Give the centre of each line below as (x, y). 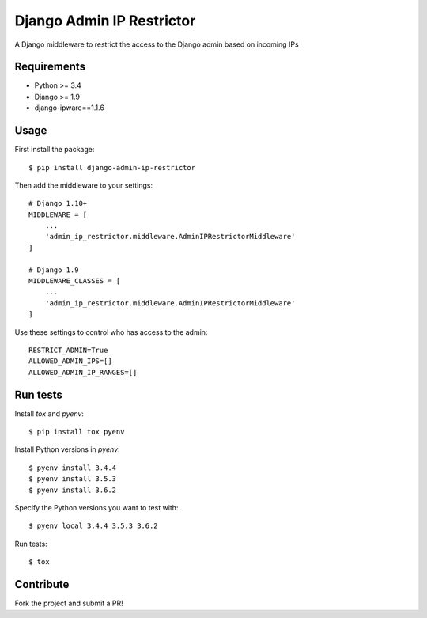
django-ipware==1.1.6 (69, 108)
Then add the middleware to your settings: (84, 185)
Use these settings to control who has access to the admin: (111, 332)
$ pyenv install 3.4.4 (73, 468)
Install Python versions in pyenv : (67, 449)
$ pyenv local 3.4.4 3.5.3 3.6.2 (93, 526)
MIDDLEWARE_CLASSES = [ (75, 281)
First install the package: (55, 150)
